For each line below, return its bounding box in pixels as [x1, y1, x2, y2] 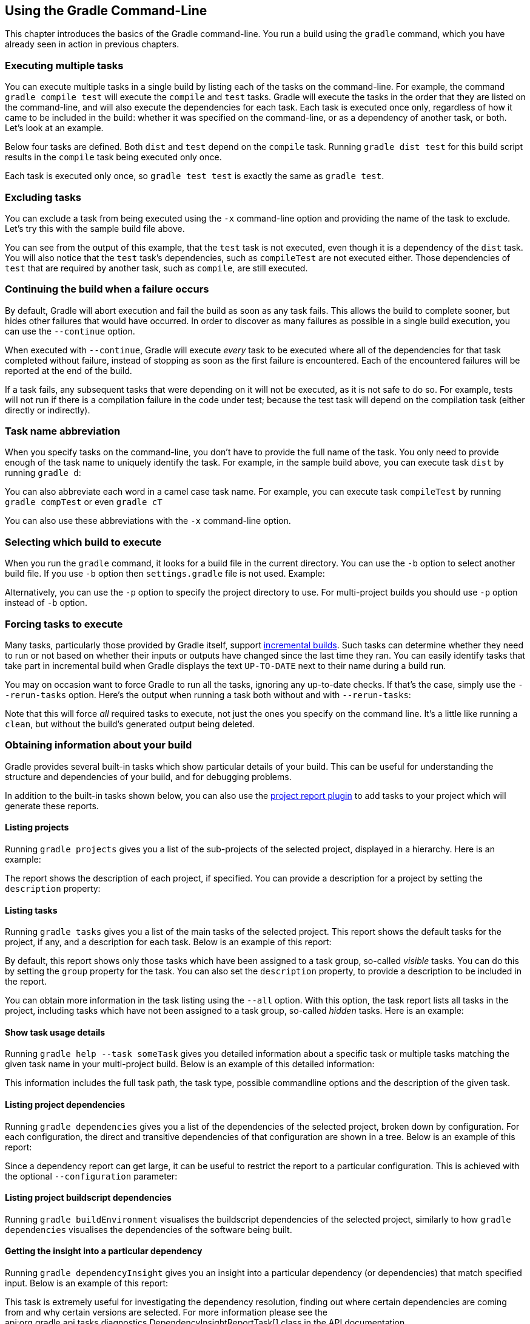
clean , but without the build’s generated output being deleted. [5, 718, 255, 729]
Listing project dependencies [5, 1099, 126, 1110]
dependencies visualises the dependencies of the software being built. [5, 1224, 292, 1235]
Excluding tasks [5, 191, 81, 203]
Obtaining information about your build [5, 739, 192, 752]
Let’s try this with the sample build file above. [5, 223, 185, 234]
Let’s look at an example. [5, 123, 104, 134]
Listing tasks [5, 905, 58, 915]
